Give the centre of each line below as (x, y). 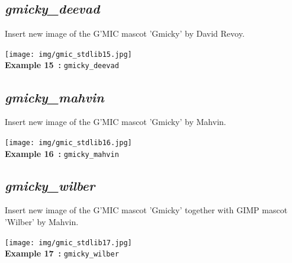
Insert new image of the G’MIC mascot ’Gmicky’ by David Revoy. (125, 33)
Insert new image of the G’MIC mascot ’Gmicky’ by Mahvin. (115, 122)
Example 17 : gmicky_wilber (62, 253)
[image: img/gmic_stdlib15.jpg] (68, 54)
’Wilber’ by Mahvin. (42, 222)
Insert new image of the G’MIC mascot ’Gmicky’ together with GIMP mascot (146, 210)
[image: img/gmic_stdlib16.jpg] (68, 142)
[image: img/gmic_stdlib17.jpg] (68, 243)
